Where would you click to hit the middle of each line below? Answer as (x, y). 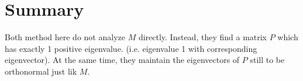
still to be (267, 60)
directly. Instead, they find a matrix (203, 37)
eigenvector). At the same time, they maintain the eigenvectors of (122, 60)
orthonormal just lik (41, 71)
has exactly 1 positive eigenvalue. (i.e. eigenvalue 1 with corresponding (131, 48)
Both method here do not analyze (65, 37)
